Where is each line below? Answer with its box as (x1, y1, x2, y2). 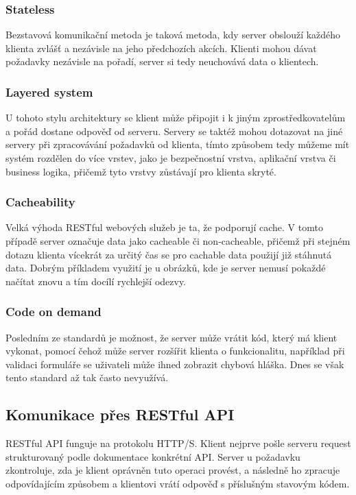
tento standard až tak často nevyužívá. (5, 370, 169, 385)
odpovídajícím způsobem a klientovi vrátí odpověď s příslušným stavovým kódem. (5, 476, 350, 490)
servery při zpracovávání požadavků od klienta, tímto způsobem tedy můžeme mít (5, 137, 350, 152)
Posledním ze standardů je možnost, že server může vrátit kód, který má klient (5, 330, 337, 344)
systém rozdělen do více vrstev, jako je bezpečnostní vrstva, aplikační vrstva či (5, 151, 336, 165)
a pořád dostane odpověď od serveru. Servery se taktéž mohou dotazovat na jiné (5, 123, 343, 138)
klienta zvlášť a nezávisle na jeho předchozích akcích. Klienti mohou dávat (5, 40, 317, 55)
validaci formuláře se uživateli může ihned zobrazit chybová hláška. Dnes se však (5, 357, 344, 371)
